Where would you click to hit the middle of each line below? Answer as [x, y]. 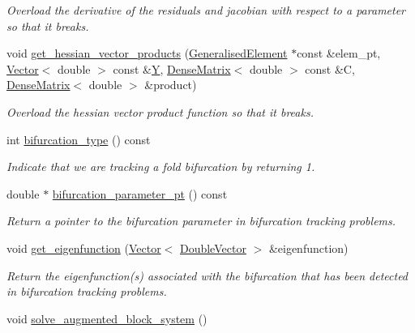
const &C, [330, 68]
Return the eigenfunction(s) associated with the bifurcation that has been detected [207, 275]
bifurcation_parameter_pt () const [140, 193]
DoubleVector [213, 248]
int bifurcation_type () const [79, 139]
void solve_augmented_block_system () [107, 318]
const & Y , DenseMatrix [172, 68]
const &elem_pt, [339, 53]
